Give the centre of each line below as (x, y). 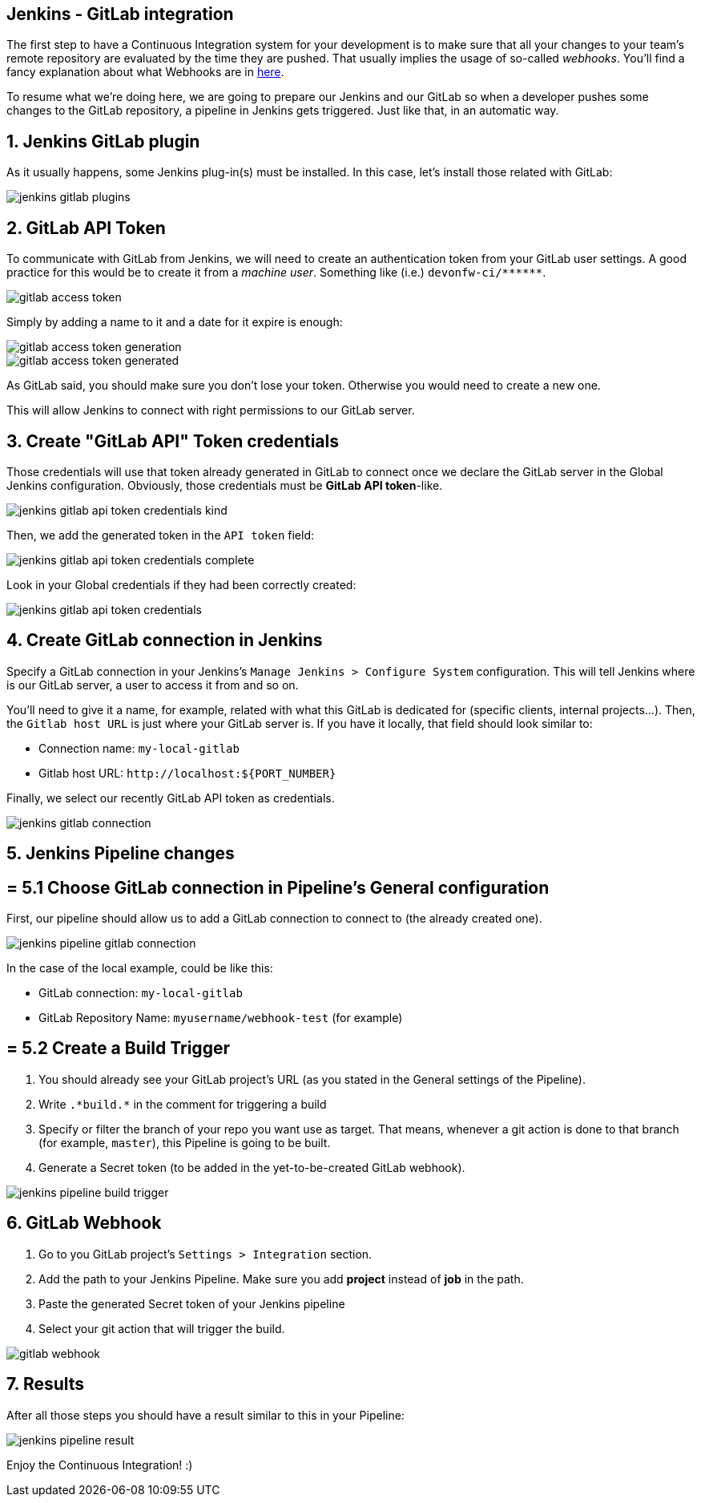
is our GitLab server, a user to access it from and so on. (153, 685)
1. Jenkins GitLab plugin (103, 141)
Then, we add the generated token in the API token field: (161, 535)
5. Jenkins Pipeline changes (121, 854)
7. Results (46, 1384)
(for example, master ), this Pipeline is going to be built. (185, 1142)
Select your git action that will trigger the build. (162, 1328)
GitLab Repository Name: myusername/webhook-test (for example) (221, 1018)
